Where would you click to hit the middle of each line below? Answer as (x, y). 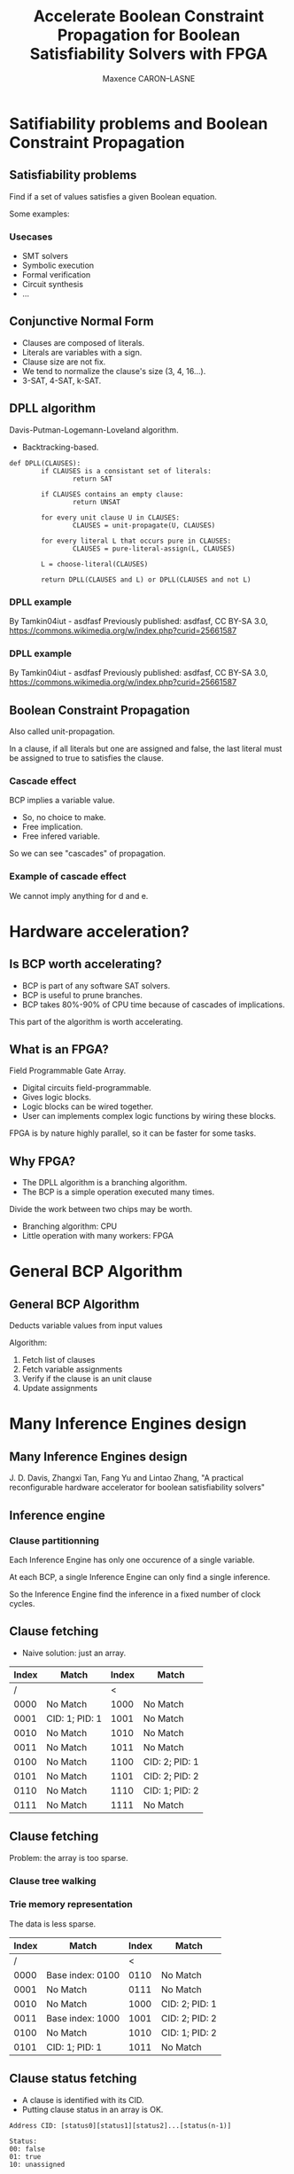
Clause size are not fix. (64, 362)
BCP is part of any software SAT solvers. (96, 985)
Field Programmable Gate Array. (68, 1071)
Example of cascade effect (68, 877)
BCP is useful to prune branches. (82, 995)
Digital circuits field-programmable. (87, 1088)
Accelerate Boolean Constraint (149, 16)
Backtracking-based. (60, 447)
